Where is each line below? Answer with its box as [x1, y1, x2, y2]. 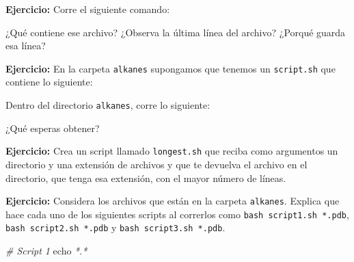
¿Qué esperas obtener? [5, 120, 100, 135]
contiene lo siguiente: [5, 75, 93, 89]
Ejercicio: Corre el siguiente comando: [5, 2, 170, 16]
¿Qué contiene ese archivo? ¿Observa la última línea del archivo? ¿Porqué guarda [5, 25, 346, 39]
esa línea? [5, 38, 46, 53]
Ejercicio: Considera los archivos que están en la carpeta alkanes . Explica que [5, 194, 340, 208]
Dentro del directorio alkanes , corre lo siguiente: [5, 98, 210, 112]
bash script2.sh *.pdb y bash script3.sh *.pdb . [5, 220, 226, 235]
